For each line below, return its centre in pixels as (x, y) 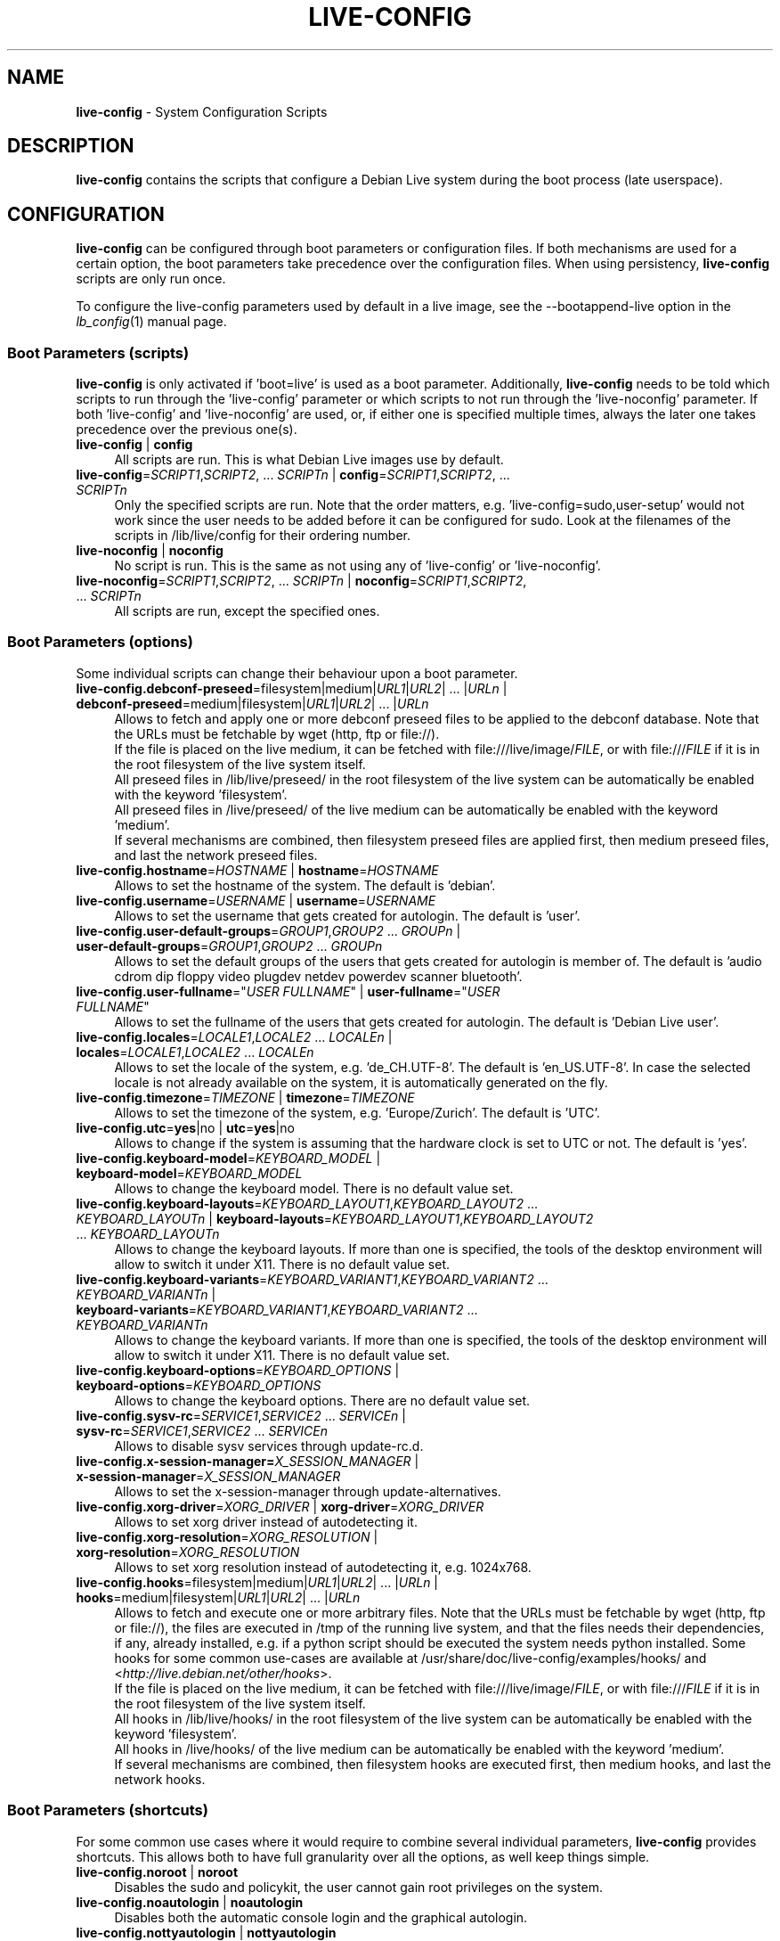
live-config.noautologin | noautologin (190, 1902)
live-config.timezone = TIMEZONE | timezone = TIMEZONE (245, 1097)
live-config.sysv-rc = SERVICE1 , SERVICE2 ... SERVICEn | (241, 1415)
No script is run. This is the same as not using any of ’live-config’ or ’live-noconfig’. (357, 566)
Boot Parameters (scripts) (98, 352)
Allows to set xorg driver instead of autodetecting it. (266, 1521)
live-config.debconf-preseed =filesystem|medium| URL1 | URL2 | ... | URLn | (292, 688)
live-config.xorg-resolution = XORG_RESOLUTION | (227, 1536)
